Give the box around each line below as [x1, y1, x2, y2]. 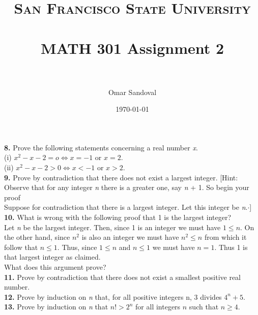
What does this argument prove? [4, 262, 106, 272]
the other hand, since [4, 232, 70, 242]
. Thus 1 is [214, 241, 248, 252]
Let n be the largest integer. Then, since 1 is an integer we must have [4, 222, 221, 232]
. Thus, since [57, 241, 97, 252]
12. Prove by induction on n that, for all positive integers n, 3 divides [4, 291, 222, 302]
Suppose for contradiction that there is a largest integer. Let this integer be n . [4, 202, 248, 212]
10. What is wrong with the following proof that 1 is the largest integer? [4, 212, 232, 223]
